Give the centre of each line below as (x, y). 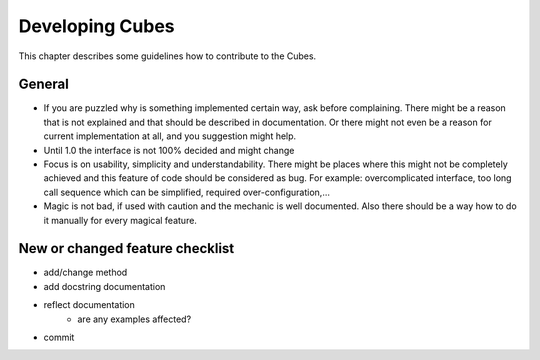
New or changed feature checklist (126, 248)
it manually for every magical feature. (120, 220)
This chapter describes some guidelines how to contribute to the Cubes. (167, 56)
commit (59, 337)
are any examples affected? (134, 319)
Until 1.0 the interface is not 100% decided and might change (169, 150)
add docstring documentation (104, 286)
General (44, 84)
